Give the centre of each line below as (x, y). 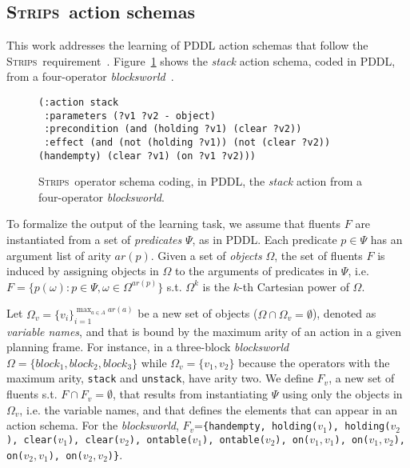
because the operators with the (314, 362)
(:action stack (79, 102)
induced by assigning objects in (83, 271)
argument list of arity (59, 255)
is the (216, 286)
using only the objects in (342, 394)
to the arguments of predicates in (256, 271)
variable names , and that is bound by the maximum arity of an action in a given (204, 331)
